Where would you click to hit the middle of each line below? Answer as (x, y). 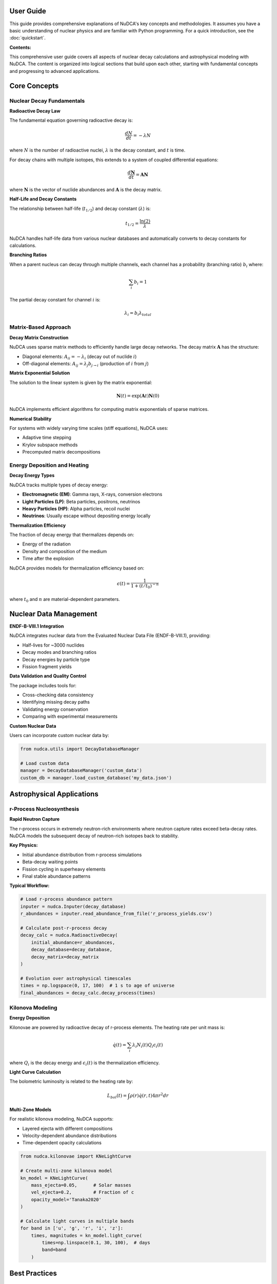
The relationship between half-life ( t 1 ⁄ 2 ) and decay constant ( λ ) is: (80, 209)
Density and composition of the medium (65, 551)
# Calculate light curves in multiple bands (77, 1221)
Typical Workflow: (29, 885)
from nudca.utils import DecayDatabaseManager (80, 749)
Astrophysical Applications (54, 794)
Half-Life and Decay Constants (43, 199)
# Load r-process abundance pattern (66, 899)
